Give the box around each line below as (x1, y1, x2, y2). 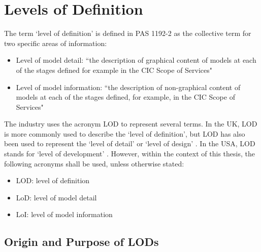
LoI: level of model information (16, 209, 113, 220)
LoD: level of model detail (16, 192, 97, 202)
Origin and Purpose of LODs (4, 234, 159, 249)
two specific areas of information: (4, 37, 107, 48)
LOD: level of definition (16, 175, 90, 186)
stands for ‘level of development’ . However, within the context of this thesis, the (4, 148, 255, 159)
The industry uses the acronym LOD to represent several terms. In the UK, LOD (4, 118, 257, 129)
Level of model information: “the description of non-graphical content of (16, 81, 241, 92)
